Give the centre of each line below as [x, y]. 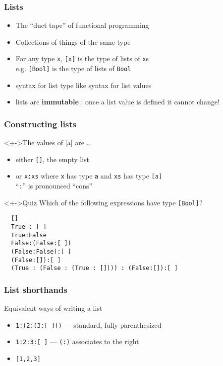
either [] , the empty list [53, 159]
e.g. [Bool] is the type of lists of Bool [73, 68]
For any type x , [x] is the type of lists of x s [82, 58]
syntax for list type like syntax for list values [84, 85]
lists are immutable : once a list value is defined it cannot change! [117, 102]
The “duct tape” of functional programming [82, 25]
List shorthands [36, 289]
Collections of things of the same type [73, 42]
